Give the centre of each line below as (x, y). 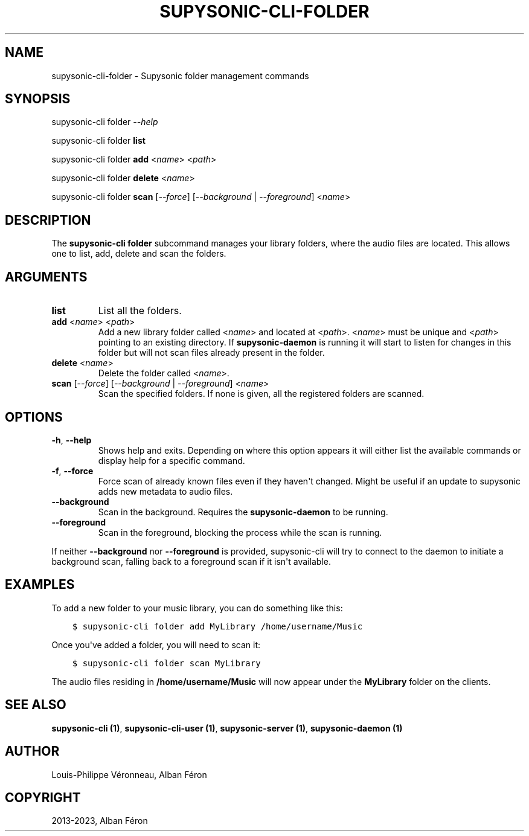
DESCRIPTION (48, 220)
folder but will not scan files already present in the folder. (211, 353)
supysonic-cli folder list (98, 141)
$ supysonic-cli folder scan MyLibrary (166, 663)
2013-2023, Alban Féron (100, 821)
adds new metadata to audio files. (165, 491)
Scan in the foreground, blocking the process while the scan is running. (240, 532)
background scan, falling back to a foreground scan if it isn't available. (191, 561)
